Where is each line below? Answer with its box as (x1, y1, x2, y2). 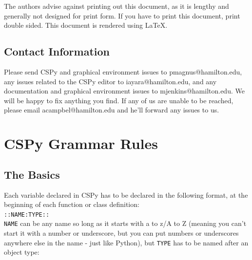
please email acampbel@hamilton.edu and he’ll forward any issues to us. (4, 105, 219, 115)
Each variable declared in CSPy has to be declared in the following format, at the (4, 189, 248, 200)
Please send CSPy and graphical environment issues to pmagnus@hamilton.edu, (4, 66, 242, 76)
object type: (4, 247, 39, 257)
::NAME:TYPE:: (4, 211, 50, 218)
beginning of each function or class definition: (4, 199, 139, 209)
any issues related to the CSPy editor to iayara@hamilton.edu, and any (4, 76, 217, 86)
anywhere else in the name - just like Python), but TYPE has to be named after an (4, 237, 249, 247)
